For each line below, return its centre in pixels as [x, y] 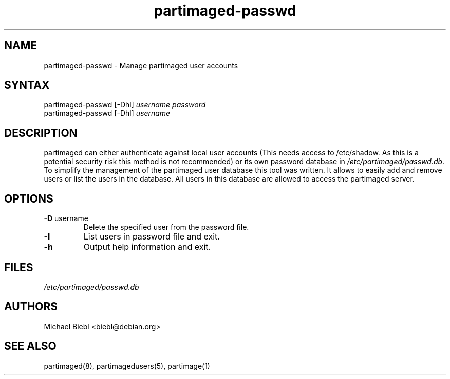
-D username [66, 218]
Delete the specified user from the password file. [166, 227]
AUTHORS [31, 307]
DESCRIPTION [41, 133]
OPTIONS [29, 198]
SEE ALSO [30, 346]
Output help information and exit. [147, 247]
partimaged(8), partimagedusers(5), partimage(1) [127, 366]
